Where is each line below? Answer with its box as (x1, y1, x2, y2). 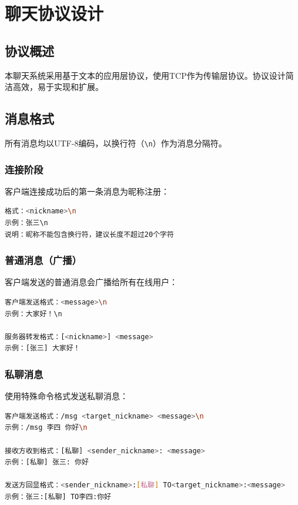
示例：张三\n (5, 219, 48, 228)
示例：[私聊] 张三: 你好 (5, 458, 89, 467)
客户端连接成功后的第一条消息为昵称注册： (5, 185, 169, 197)
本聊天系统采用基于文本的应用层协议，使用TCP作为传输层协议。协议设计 (5, 69, 286, 81)
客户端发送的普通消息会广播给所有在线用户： (5, 276, 178, 288)
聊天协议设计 (5, 1, 104, 25)
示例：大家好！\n (5, 309, 62, 318)
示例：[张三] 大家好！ (5, 344, 81, 353)
